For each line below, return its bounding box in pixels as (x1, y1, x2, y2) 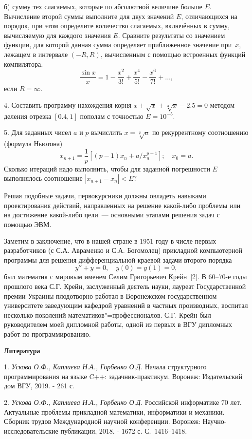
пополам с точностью (80, 111, 144, 121)
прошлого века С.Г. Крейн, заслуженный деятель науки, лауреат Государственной (4, 281, 246, 291)
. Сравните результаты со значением (118, 30, 225, 40)
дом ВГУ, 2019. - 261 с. (4, 381, 74, 391)
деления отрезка (4, 111, 52, 121)
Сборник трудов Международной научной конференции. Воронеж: (4, 416, 200, 426)
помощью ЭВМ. (4, 219, 52, 229)
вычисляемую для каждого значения (4, 30, 111, 40)
